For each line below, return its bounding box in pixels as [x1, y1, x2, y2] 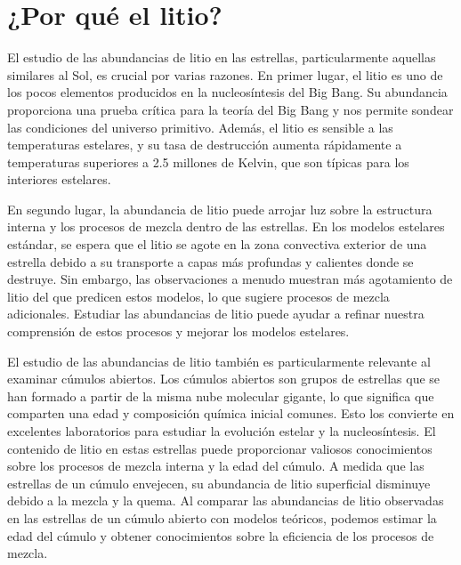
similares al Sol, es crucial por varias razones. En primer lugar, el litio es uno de [7, 65, 443, 84]
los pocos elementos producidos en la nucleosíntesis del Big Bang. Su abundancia [7, 83, 448, 101]
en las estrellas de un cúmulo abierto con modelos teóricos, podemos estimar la [7, 508, 437, 527]
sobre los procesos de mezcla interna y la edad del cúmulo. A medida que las [7, 456, 425, 475]
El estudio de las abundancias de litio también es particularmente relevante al [7, 351, 431, 370]
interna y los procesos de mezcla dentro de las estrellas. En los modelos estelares [7, 217, 445, 236]
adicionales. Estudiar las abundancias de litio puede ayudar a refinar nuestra [7, 304, 425, 323]
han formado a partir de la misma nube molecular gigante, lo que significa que [7, 386, 434, 405]
